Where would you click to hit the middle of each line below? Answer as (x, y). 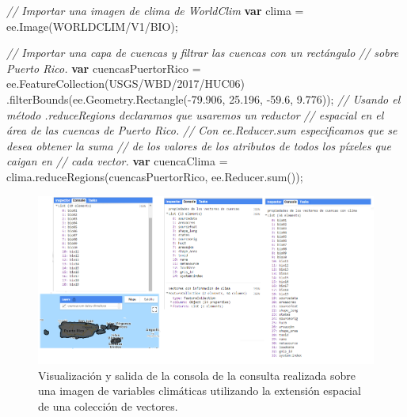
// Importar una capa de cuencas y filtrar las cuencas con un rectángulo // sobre (203, 53)
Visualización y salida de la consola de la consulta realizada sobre (197, 375)
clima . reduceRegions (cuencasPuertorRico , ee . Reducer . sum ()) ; (155, 176)
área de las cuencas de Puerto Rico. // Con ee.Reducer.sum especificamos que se (202, 130)
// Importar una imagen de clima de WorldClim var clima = (155, 10)
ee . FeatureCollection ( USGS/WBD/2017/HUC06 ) (126, 83)
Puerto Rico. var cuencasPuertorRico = (104, 68)
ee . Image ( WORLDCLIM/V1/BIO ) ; (92, 26)
